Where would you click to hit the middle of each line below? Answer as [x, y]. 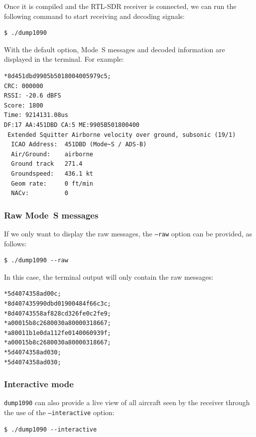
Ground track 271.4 [47, 164]
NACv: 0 [40, 193]
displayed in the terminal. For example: [64, 59]
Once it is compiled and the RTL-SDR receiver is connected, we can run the [120, 6]
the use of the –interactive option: [59, 412]
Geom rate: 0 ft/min [52, 183]
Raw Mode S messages [51, 215]
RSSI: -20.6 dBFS [33, 96]
